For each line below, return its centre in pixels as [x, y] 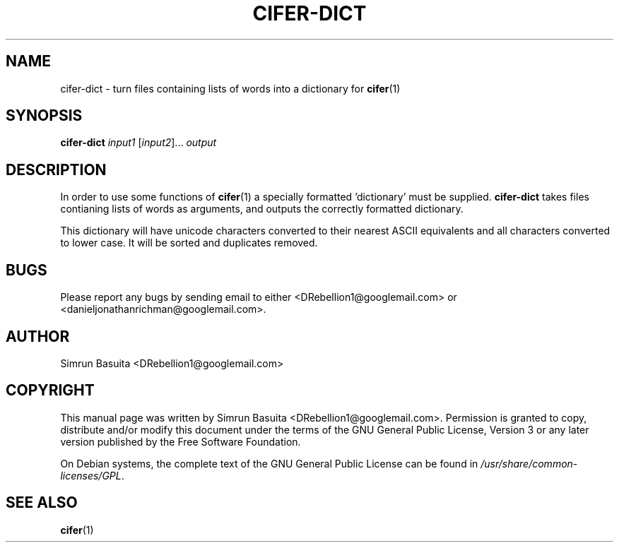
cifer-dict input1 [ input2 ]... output [138, 143]
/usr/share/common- [529, 463]
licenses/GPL [91, 475]
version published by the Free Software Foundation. [181, 441]
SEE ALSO [42, 503]
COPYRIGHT [50, 391]
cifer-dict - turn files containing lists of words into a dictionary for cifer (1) [230, 88]
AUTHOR [38, 336]
